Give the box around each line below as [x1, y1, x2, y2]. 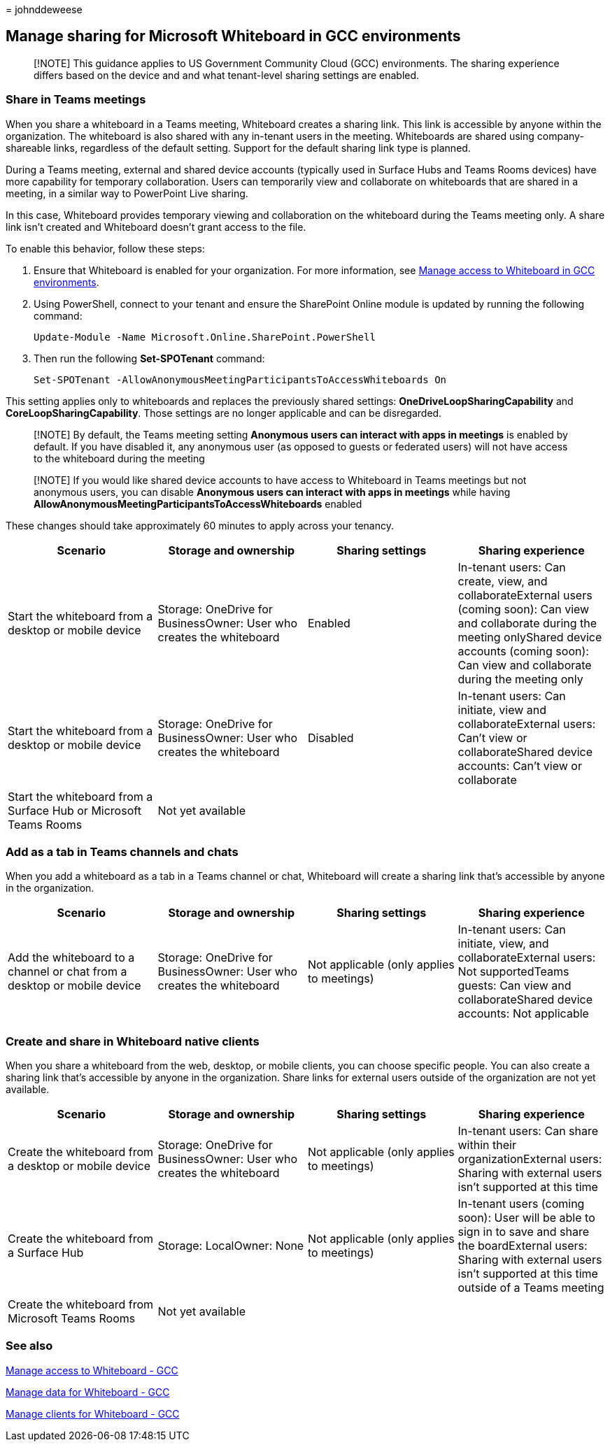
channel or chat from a [8, 964, 127, 979]
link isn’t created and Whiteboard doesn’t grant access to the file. [6, 220, 306, 233]
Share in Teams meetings [6, 92, 146, 107]
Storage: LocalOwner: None [157, 1239, 304, 1253]
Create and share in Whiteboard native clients [6, 1034, 260, 1048]
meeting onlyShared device [457, 629, 602, 644]
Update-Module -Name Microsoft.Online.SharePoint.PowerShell [34, 331, 376, 343]
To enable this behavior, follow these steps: [6, 242, 205, 255]
